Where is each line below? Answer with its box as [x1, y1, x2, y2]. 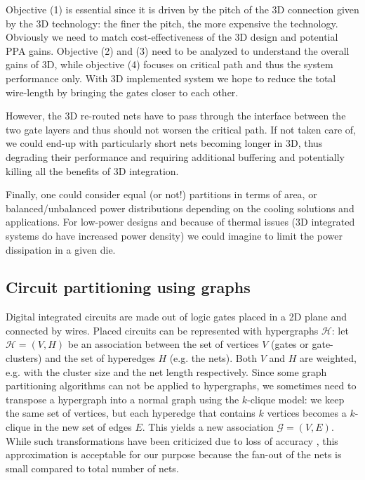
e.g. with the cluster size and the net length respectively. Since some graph [6, 364, 327, 379]
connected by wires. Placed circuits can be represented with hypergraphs [6, 323, 319, 337]
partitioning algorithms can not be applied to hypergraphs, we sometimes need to [6, 378, 357, 393]
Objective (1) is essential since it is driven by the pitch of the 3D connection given [6, 2, 359, 16]
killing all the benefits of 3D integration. [6, 163, 179, 178]
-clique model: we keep [247, 391, 345, 406]
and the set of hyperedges [45, 351, 155, 365]
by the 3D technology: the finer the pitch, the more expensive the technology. [6, 15, 338, 30]
